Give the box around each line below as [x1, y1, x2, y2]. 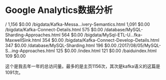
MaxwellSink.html [5, 37, 41, 43]
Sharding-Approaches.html [5, 32, 61, 38]
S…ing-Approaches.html [5, 48, 55, 54]
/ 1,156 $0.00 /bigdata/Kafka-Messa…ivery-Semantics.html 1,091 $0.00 [5, 21, 150, 27]
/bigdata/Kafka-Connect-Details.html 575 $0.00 [5, 26, 103, 32]
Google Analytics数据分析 [5, 4, 113, 16]
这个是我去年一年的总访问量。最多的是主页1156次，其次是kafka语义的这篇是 [5, 63, 161, 69]
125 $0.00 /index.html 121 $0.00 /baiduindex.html [56, 48, 157, 54]
